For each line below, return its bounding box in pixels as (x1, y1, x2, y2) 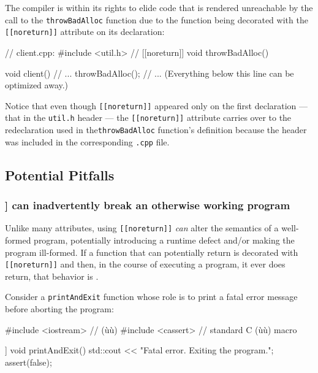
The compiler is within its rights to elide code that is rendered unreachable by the (5, 1, 313, 13)
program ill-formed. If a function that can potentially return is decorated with (5, 245, 298, 258)
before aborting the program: (5, 302, 114, 315)
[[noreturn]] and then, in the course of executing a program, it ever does (5, 258, 286, 271)
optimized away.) (5, 79, 69, 91)
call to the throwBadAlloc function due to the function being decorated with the (5, 13, 308, 26)
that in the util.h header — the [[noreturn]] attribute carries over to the (5, 111, 292, 124)
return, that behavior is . (5, 269, 99, 282)
